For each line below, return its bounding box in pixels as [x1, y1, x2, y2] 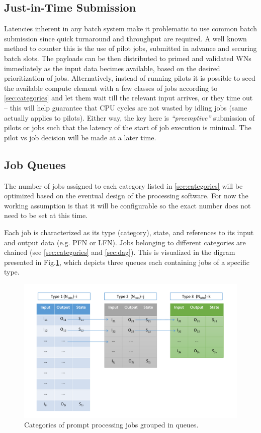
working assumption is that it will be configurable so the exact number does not [4, 200, 251, 210]
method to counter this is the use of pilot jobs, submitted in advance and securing [4, 43, 257, 53]
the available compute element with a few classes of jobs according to [4, 82, 218, 93]
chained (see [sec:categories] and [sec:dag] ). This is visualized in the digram [4, 247, 235, 257]
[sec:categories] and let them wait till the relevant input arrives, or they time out [4, 92, 253, 103]
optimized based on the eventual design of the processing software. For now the [4, 190, 248, 201]
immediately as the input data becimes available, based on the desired [4, 63, 220, 73]
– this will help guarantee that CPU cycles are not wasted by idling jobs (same [4, 102, 247, 113]
